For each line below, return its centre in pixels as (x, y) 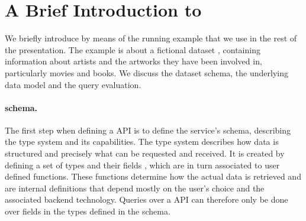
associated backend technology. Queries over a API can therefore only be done (146, 199)
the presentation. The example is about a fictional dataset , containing (133, 49)
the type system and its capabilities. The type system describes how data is (142, 142)
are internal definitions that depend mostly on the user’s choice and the (135, 188)
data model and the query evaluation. (73, 84)
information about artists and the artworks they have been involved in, (133, 61)
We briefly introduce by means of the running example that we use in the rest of (151, 38)
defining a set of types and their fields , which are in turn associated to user (142, 165)
